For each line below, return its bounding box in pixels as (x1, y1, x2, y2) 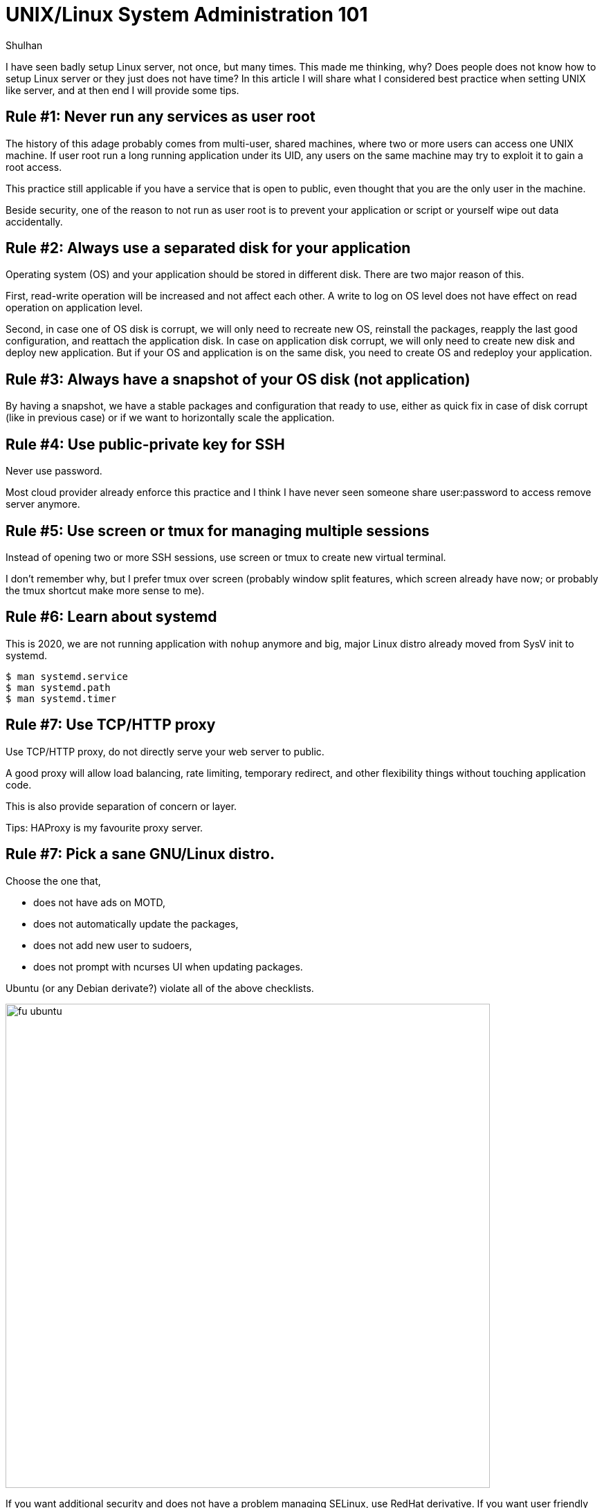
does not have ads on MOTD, (33, 896, 166, 908)
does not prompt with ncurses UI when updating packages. (33, 960, 303, 973)
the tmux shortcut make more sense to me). (6, 584, 205, 596)
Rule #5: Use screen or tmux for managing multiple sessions (6, 522, 430, 540)
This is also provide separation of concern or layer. (6, 800, 237, 812)
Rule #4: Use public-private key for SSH (6, 435, 285, 453)
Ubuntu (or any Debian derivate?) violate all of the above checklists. (6, 982, 314, 994)
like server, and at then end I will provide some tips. (6, 84, 239, 96)
